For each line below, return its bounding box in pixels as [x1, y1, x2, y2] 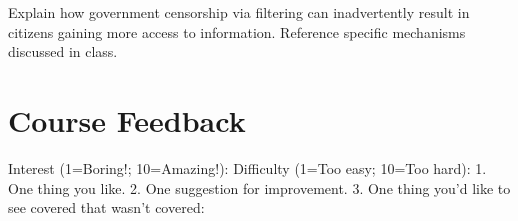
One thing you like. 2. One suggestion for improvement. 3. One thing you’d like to [8, 177, 511, 198]
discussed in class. [8, 41, 118, 62]
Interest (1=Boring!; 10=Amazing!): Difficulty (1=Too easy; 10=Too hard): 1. [8, 157, 487, 178]
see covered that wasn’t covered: [8, 197, 205, 218]
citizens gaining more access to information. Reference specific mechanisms [8, 21, 466, 42]
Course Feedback [8, 99, 246, 140]
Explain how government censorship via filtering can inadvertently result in [8, 2, 470, 22]
